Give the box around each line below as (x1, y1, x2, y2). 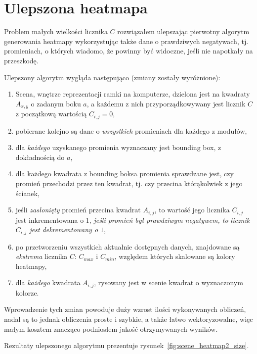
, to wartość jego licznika (154, 204, 230, 215)
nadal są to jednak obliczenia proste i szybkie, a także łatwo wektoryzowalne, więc (4, 314, 253, 324)
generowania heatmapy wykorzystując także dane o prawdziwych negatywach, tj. (4, 36, 249, 46)
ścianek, (15, 188, 40, 198)
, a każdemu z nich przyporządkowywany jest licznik (86, 98, 246, 108)
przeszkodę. (4, 55, 39, 65)
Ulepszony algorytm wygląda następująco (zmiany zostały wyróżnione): (4, 72, 220, 82)
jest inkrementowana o (15, 214, 84, 225)
